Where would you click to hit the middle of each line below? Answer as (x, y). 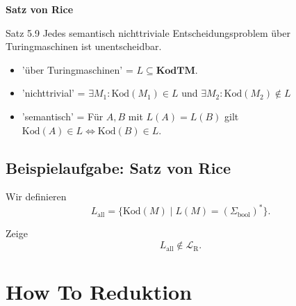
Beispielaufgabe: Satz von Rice (118, 167)
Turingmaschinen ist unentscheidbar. (84, 46)
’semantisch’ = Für (63, 116)
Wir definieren (36, 196)
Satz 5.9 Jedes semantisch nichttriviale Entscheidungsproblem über (148, 32)
